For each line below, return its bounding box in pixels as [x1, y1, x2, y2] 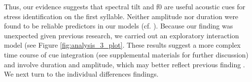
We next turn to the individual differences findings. [4, 69, 159, 79]
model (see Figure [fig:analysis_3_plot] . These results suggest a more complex [4, 40, 241, 50]
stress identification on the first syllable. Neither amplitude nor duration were [4, 11, 239, 21]
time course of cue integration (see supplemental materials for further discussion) [4, 49, 249, 59]
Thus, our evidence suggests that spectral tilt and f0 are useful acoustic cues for [4, 1, 246, 11]
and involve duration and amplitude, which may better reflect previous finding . [4, 59, 245, 69]
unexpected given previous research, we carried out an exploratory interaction [4, 30, 239, 40]
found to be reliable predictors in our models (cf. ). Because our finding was [4, 21, 233, 31]
